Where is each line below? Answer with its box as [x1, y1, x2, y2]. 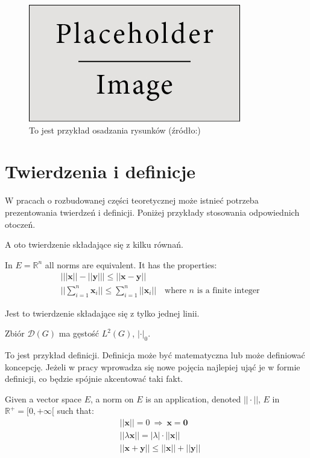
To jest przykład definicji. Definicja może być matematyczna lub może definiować [5, 349, 305, 361]
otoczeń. [5, 218, 36, 230]
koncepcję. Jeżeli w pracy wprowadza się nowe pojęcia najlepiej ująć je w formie [5, 360, 300, 373]
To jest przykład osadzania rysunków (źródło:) [29, 123, 201, 136]
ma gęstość [59, 327, 99, 340]
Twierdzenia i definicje [5, 159, 196, 184]
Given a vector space [5, 392, 81, 405]
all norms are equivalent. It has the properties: [45, 258, 217, 271]
